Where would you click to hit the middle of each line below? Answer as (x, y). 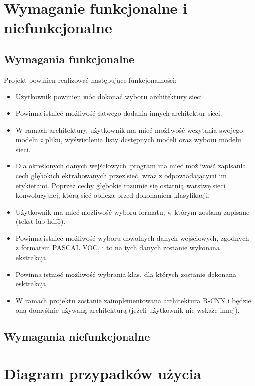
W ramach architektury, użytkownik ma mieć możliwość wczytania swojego (129, 130)
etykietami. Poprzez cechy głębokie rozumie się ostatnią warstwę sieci (121, 185)
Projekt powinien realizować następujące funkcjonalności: (90, 80)
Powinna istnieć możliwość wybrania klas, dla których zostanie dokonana (126, 274)
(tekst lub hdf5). (41, 221)
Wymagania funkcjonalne (69, 59)
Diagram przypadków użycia (103, 373)
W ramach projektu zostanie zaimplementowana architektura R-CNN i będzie (133, 300)
